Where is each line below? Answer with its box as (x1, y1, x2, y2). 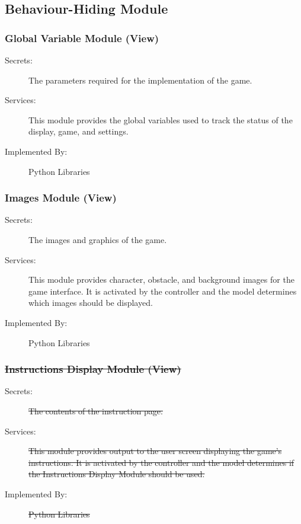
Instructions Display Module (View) (5, 362, 181, 376)
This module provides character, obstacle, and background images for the (28, 273, 294, 286)
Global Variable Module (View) (5, 30, 159, 45)
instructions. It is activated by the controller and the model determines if (28, 456, 294, 468)
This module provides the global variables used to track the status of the (28, 113, 293, 126)
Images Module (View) (5, 190, 117, 205)
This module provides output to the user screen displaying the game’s (28, 445, 282, 457)
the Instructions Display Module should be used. (28, 468, 205, 480)
